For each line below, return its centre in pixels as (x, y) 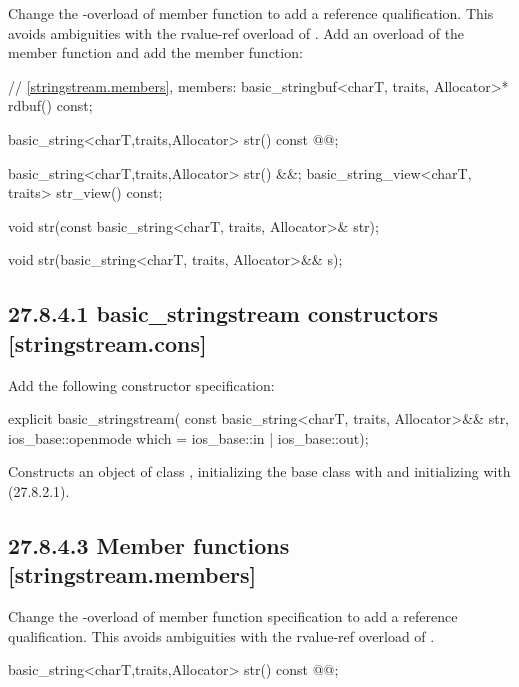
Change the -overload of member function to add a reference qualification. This (251, 13)
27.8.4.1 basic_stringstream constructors (223, 313)
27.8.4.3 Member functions (149, 544)
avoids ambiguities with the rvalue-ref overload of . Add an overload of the (236, 32)
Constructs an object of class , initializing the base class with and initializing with (259, 471)
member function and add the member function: (155, 52)
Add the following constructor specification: (141, 384)
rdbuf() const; (50, 105)
